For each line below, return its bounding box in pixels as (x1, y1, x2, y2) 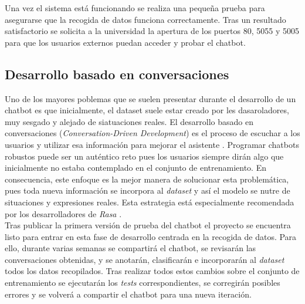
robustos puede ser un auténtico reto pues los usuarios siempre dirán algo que (5, 150, 284, 162)
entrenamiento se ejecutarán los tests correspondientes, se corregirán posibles (5, 276, 280, 289)
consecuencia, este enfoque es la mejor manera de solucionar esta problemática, (5, 173, 289, 185)
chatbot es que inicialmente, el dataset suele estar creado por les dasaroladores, (5, 104, 289, 116)
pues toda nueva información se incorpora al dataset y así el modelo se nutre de (5, 184, 290, 197)
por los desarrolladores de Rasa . (5, 207, 122, 219)
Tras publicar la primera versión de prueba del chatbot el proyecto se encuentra (5, 219, 291, 231)
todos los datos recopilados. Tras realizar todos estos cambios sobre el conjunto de (5, 265, 300, 277)
